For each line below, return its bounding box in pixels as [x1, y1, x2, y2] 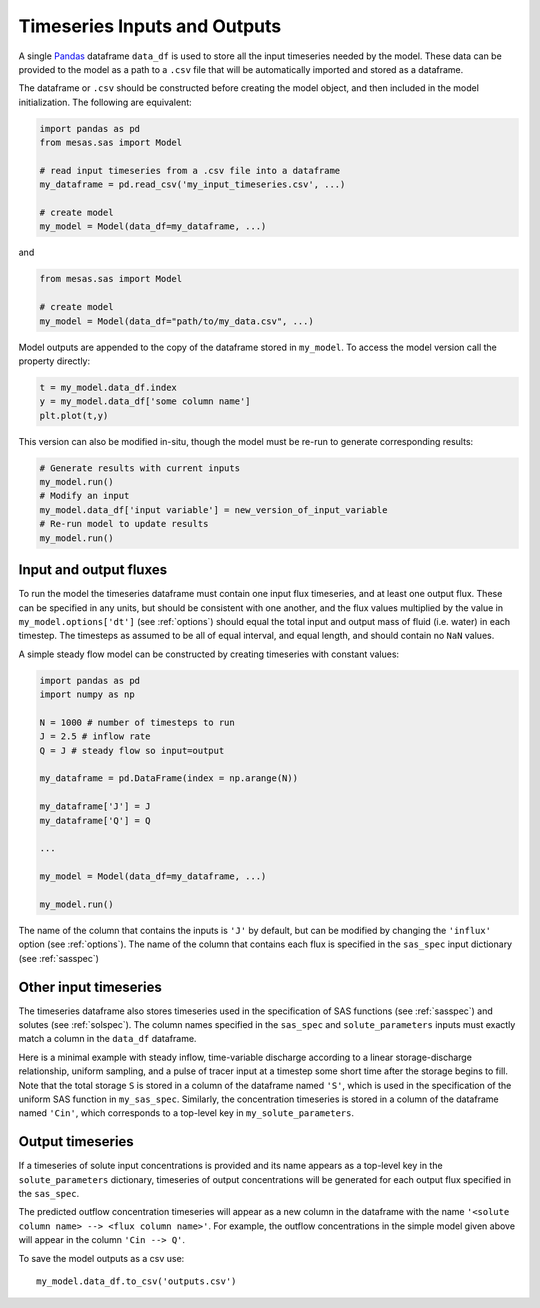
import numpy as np [39, 689, 135, 700]
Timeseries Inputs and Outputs [18, 15, 282, 37]
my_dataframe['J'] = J [39, 801, 151, 812]
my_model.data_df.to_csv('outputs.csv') [36, 1275, 237, 1287]
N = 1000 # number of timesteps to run [39, 716, 235, 728]
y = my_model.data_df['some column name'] [39, 396, 251, 407]
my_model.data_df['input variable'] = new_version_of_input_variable [39, 504, 388, 515]
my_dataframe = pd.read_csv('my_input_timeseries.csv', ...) [39, 179, 346, 190]
